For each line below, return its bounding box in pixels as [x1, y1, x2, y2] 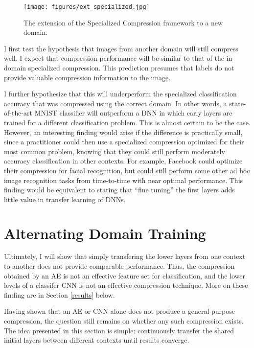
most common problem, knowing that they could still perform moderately [4, 146, 225, 156]
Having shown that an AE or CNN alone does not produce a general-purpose [4, 306, 235, 316]
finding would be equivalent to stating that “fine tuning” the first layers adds [4, 185, 235, 195]
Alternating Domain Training [4, 223, 206, 243]
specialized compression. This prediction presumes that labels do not [28, 63, 234, 73]
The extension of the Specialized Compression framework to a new [23, 17, 223, 27]
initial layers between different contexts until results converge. [4, 335, 189, 345]
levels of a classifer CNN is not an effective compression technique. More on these [4, 280, 248, 290]
